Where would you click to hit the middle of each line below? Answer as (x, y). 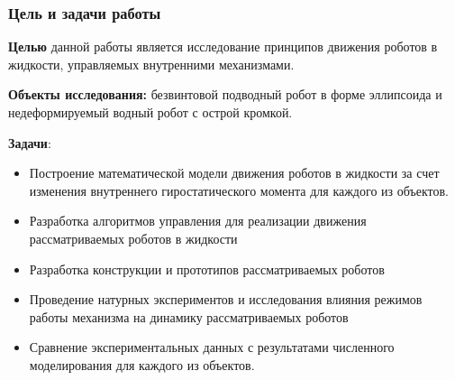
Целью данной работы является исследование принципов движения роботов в (223, 46)
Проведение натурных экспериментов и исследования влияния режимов (226, 299)
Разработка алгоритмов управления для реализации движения (198, 221)
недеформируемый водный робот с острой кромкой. (150, 112)
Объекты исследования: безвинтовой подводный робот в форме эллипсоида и (225, 94)
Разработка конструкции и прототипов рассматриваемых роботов (207, 269)
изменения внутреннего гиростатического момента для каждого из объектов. (239, 190)
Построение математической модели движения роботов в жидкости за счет (234, 173)
